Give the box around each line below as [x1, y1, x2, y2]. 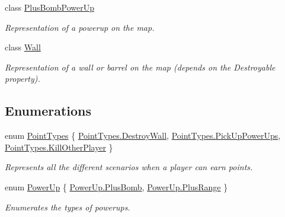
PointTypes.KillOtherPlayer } [5, 141, 113, 153]
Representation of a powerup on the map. [5, 21, 155, 33]
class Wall [5, 41, 41, 53]
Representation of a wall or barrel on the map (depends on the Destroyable [5, 60, 276, 73]
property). [5, 72, 40, 85]
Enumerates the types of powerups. [5, 200, 130, 213]
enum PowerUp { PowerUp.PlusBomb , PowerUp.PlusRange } [5, 180, 228, 193]
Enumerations [5, 101, 92, 120]
